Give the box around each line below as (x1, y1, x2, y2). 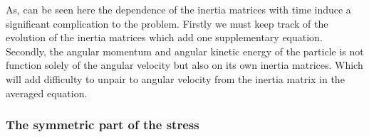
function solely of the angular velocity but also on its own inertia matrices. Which (6, 57, 363, 72)
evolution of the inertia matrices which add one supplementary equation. (6, 30, 323, 45)
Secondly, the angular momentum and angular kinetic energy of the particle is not (6, 43, 364, 58)
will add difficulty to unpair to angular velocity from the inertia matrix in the (6, 71, 345, 86)
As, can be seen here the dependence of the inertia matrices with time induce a (6, 2, 351, 16)
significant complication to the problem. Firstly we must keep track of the (6, 16, 328, 31)
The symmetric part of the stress (6, 116, 199, 133)
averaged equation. (6, 85, 88, 100)
